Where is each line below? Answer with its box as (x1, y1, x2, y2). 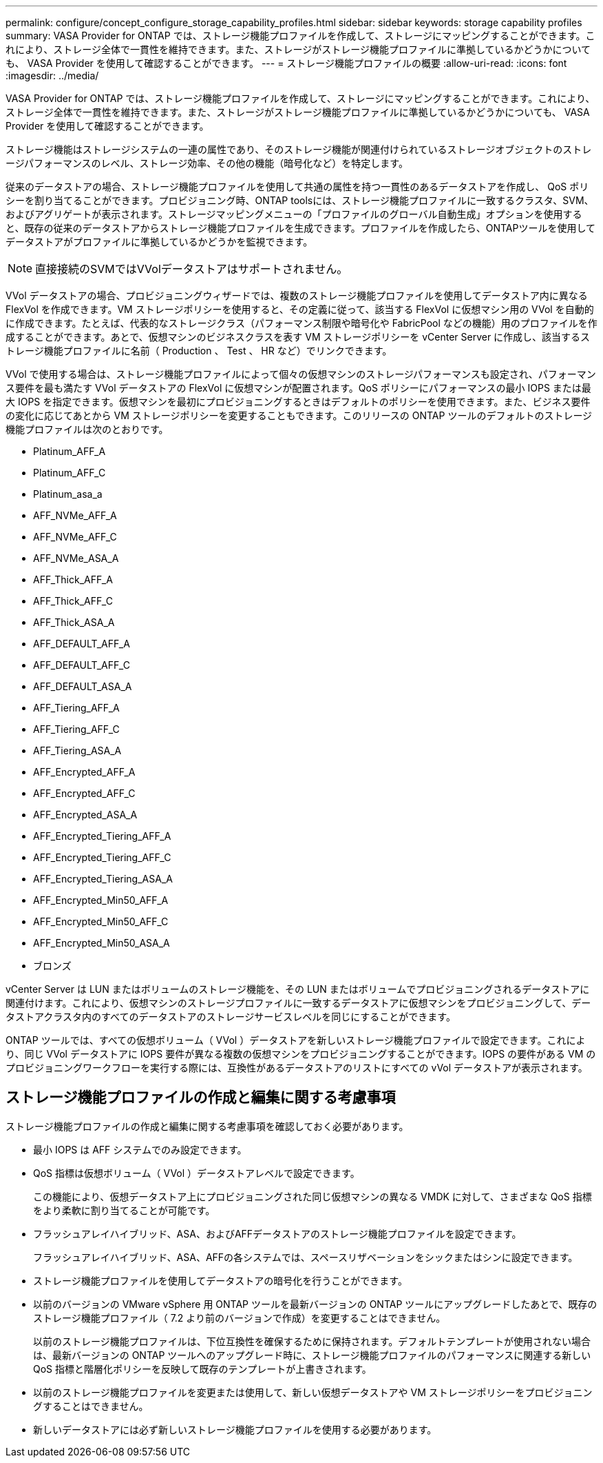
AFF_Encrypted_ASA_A (33, 809, 138, 820)
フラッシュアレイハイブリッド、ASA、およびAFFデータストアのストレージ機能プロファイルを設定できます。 (33, 1227, 522, 1240)
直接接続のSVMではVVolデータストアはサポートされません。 (35, 262, 348, 276)
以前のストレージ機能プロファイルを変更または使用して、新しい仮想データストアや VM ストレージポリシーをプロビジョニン (33, 1386, 593, 1398)
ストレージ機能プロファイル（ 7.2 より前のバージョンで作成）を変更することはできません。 (33, 1311, 446, 1324)
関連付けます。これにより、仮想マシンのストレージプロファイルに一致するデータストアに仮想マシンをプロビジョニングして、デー (6, 997, 591, 1009)
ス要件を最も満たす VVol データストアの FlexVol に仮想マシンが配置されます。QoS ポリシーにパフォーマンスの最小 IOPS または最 (6, 382, 591, 394)
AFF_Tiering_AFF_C (33, 723, 120, 735)
